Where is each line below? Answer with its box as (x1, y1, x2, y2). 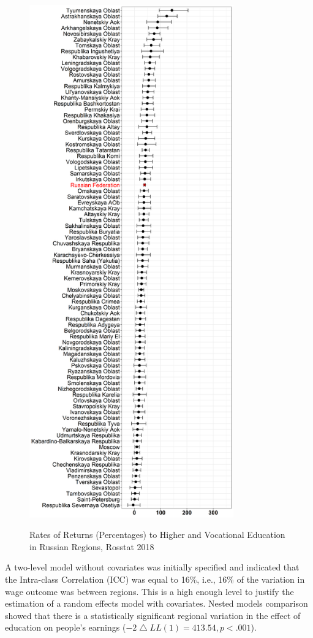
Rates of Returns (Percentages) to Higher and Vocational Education (29, 528, 285, 541)
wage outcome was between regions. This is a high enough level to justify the (5, 585, 294, 597)
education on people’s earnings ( (5, 621, 126, 634)
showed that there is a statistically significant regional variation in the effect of (5, 609, 301, 621)
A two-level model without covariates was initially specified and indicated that (5, 561, 300, 574)
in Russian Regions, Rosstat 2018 (29, 540, 154, 553)
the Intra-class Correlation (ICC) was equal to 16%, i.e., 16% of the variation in (5, 572, 305, 585)
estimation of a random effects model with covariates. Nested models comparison (5, 597, 308, 610)
